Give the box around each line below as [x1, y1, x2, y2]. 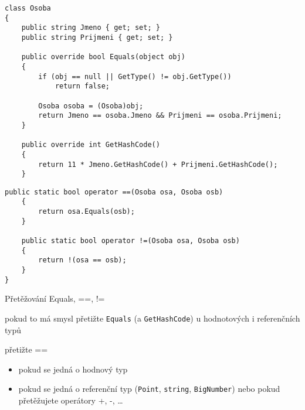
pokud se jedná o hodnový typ [18, 363, 128, 375]
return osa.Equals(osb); [38, 207, 135, 216]
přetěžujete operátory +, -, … [18, 394, 123, 406]
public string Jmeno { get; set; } [21, 23, 160, 32]
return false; [55, 82, 110, 91]
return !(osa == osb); [38, 256, 127, 265]
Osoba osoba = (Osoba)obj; [38, 101, 144, 110]
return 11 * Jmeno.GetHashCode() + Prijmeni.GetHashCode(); [38, 160, 278, 169]
